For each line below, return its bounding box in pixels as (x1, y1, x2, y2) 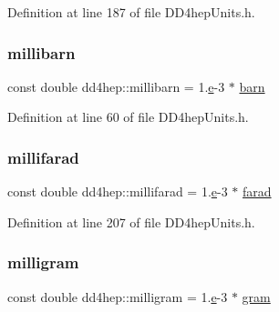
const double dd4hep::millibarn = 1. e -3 (7, 76, 225, 96)
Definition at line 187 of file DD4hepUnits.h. (7, 3, 255, 21)
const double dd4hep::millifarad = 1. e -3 (7, 182, 228, 201)
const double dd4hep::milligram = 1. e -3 (7, 287, 228, 306)
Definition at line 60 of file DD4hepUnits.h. (7, 107, 249, 126)
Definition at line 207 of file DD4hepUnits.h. (7, 212, 255, 231)
